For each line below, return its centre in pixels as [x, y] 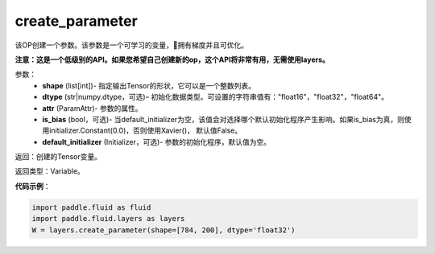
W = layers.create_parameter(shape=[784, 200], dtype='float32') [164, 230]
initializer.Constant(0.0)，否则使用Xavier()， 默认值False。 [145, 131]
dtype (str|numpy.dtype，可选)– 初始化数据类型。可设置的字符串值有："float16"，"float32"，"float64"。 [215, 97]
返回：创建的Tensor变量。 [58, 157]
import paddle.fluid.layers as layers [108, 219]
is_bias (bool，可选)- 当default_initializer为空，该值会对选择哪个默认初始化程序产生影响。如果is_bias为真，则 [223, 119]
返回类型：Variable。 [50, 171]
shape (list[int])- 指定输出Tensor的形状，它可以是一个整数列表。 [149, 85]
